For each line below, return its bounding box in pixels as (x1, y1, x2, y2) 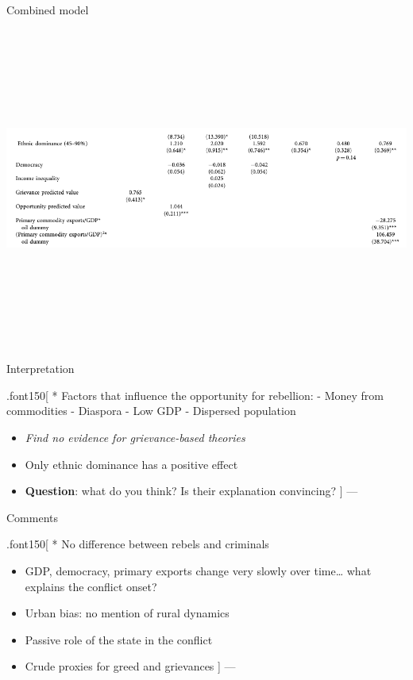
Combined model (6, 2, 89, 17)
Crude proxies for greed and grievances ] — (25, 658, 236, 674)
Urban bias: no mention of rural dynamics (25, 605, 230, 621)
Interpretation (6, 360, 75, 377)
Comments (6, 509, 59, 525)
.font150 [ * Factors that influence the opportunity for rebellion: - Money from (6, 386, 384, 403)
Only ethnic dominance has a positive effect (25, 455, 238, 472)
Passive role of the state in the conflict (25, 631, 213, 647)
